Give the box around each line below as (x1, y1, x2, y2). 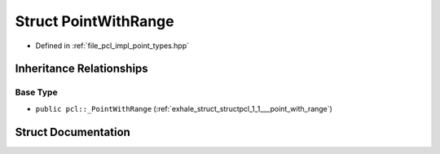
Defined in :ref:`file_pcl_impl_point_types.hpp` (35, 41, 190, 51)
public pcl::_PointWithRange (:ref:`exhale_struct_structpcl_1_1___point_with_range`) (35, 103, 333, 113)
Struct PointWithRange (15, 12, 174, 30)
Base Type (15, 86, 58, 98)
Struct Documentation (15, 125, 130, 139)
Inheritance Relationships (15, 62, 148, 76)
